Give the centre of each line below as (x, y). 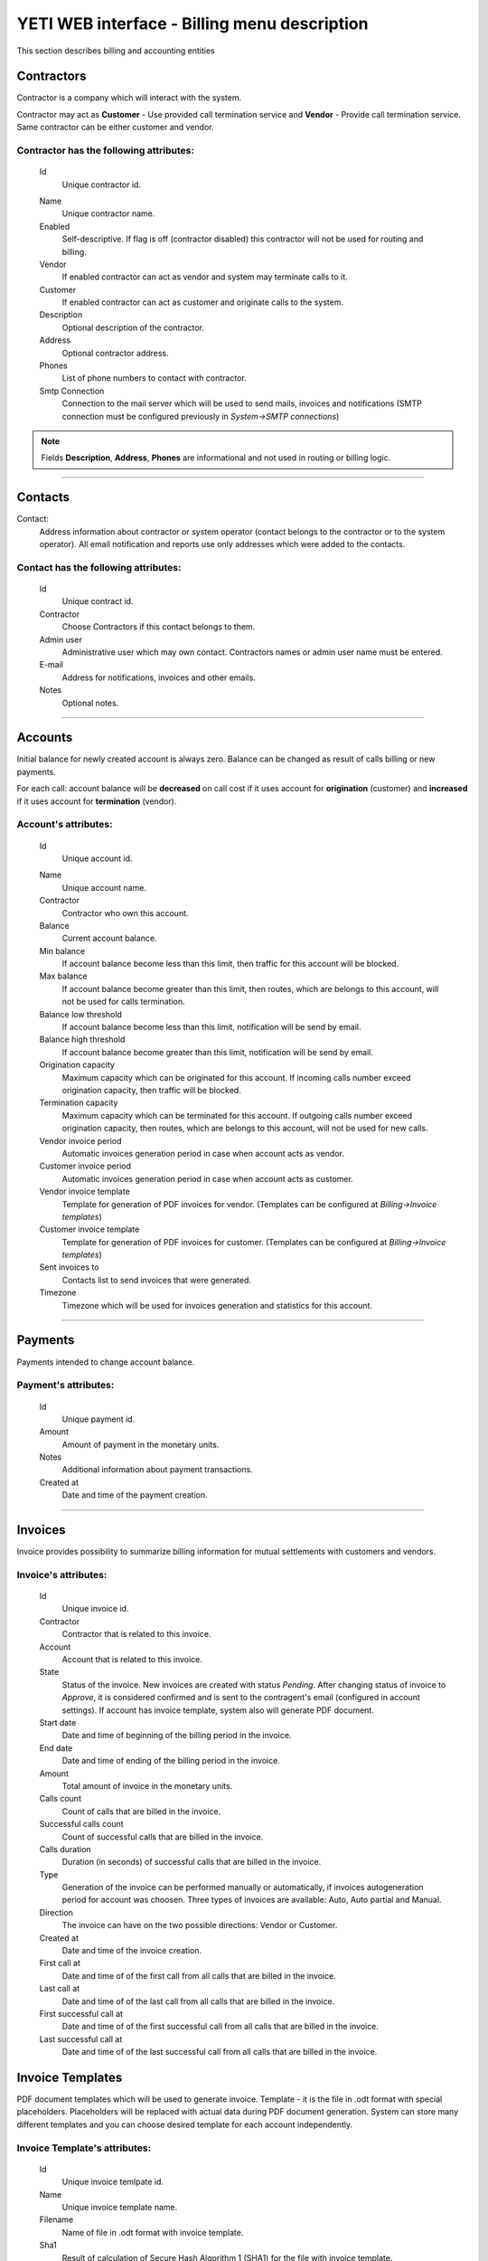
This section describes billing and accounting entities (116, 51)
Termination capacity (79, 1102)
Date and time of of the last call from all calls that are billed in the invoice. (198, 2001)
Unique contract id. (98, 601)
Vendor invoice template (84, 1192)
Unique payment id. (99, 1419)
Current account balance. (109, 938)
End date (56, 1748)
